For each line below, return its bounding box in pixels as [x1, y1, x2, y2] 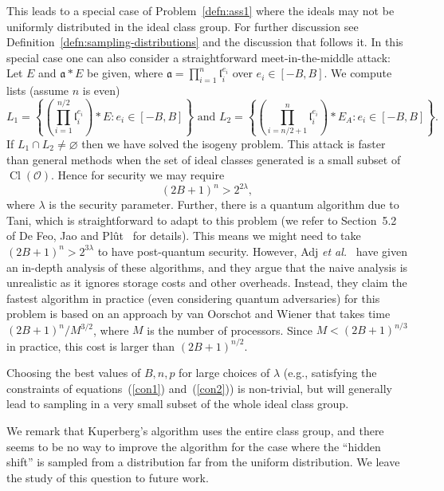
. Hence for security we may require [51, 167, 225, 183]
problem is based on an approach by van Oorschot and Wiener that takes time [6, 305, 391, 322]
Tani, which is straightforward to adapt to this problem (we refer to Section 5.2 [6, 211, 397, 228]
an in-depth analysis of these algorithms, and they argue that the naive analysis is [6, 258, 408, 275]
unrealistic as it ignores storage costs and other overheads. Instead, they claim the [6, 274, 407, 291]
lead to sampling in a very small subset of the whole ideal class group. [6, 395, 349, 412]
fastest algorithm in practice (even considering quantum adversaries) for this [6, 289, 380, 306]
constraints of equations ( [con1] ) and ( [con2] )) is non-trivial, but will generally [6, 379, 392, 396]
